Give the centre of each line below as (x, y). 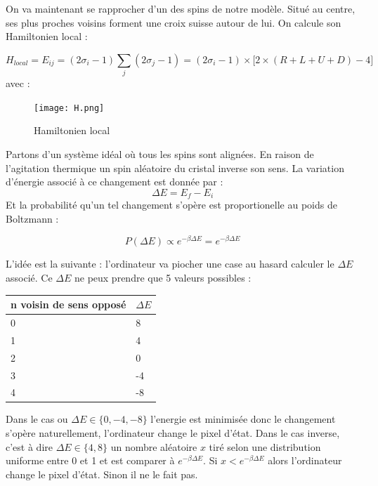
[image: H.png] (69, 108)
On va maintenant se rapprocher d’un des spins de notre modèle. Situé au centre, (181, 8)
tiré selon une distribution (265, 446)
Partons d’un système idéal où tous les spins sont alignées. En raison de (160, 153)
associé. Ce (29, 278)
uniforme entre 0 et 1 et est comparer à (90, 460)
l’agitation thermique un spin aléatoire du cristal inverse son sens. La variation (175, 168)
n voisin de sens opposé (69, 304)
